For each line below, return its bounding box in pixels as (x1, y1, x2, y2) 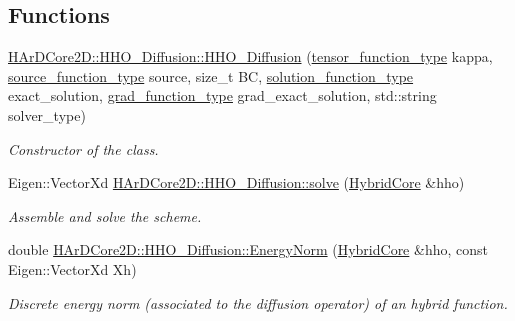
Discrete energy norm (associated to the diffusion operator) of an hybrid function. (8, 292, 508, 313)
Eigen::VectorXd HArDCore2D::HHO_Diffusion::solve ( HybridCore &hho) (8, 172, 465, 193)
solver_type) (8, 104, 86, 125)
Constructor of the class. (8, 138, 159, 159)
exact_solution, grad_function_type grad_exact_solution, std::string (8, 85, 437, 106)
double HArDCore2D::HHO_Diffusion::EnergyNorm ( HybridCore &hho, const (8, 239, 488, 260)
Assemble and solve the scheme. (8, 205, 202, 226)
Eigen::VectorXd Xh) (8, 258, 137, 279)
